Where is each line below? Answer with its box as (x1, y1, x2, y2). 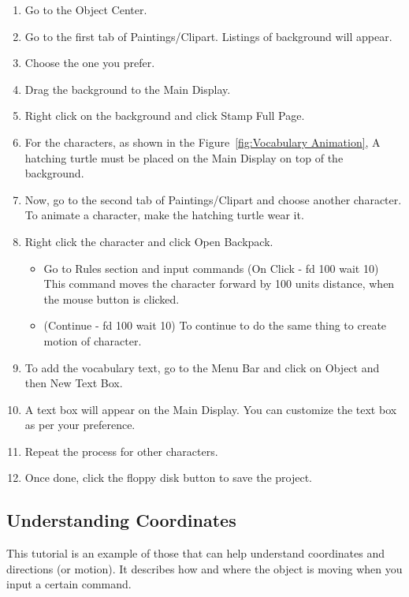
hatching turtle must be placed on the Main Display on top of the (24, 149, 344, 166)
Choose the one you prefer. (24, 54, 155, 71)
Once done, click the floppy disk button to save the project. (24, 469, 312, 486)
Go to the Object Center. (24, 2, 147, 17)
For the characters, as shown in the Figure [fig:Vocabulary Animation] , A (24, 133, 381, 150)
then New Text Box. (24, 375, 123, 391)
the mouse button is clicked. (43, 290, 180, 307)
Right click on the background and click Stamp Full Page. (24, 107, 305, 124)
